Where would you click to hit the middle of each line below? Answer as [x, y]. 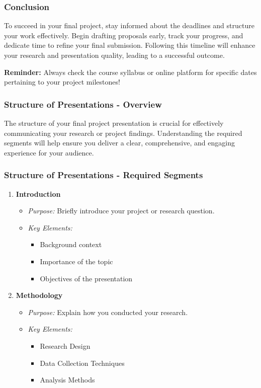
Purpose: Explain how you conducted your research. [108, 312]
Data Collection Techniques [82, 363]
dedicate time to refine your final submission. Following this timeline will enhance [130, 45]
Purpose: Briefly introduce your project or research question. [121, 211]
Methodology [39, 295]
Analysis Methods [67, 380]
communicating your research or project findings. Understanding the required [123, 133]
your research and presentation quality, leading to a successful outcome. [114, 55]
